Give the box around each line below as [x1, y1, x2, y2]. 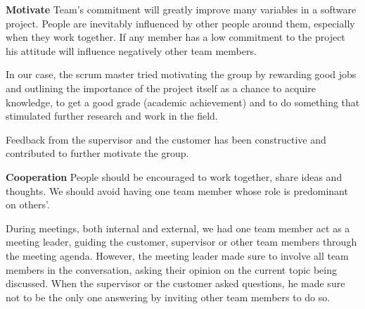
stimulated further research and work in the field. [6, 108, 218, 123]
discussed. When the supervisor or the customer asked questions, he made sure [6, 276, 345, 291]
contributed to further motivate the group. [6, 146, 189, 160]
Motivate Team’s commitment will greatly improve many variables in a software [6, 2, 357, 16]
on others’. [6, 197, 50, 212]
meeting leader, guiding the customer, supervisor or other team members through [6, 234, 357, 249]
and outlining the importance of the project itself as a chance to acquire [6, 80, 316, 95]
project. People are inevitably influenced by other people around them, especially [6, 15, 355, 30]
